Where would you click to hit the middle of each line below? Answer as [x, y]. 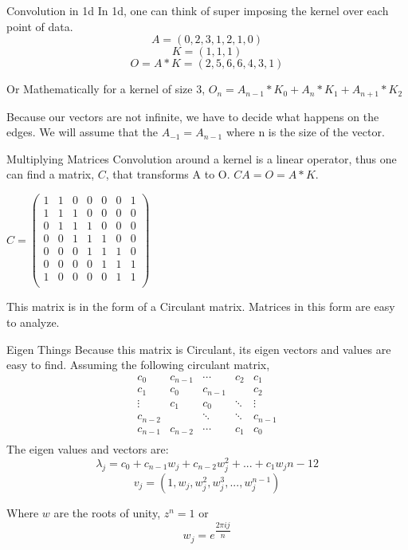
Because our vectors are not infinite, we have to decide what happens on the [193, 116]
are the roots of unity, [107, 512]
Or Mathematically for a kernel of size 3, [106, 89]
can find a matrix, [51, 174]
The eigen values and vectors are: [88, 449]
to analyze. [33, 322]
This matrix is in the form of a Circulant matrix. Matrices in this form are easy [201, 306]
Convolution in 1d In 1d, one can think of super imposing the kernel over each [198, 10]
